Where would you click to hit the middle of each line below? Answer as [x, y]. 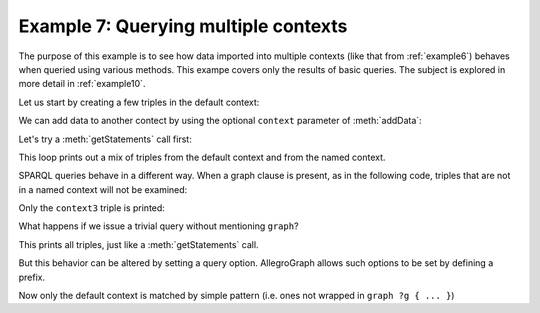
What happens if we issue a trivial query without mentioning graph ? [158, 226]
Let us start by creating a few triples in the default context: [139, 102]
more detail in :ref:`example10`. [82, 84]
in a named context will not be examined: [103, 189]
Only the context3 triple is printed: [91, 208]
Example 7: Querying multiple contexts [183, 26]
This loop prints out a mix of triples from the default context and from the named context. [202, 157]
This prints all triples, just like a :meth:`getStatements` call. [138, 244]
